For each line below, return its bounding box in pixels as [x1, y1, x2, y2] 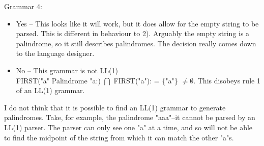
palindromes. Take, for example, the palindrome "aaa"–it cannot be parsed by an [4, 112, 255, 123]
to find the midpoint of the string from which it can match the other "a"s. [4, 132, 234, 142]
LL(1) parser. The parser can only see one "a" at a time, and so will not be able [4, 122, 253, 132]
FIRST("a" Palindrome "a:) [16, 75, 101, 85]
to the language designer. [16, 48, 95, 59]
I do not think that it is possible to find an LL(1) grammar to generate [4, 102, 226, 112]
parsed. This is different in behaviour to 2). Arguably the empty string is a [16, 28, 250, 39]
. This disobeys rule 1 [193, 75, 260, 85]
